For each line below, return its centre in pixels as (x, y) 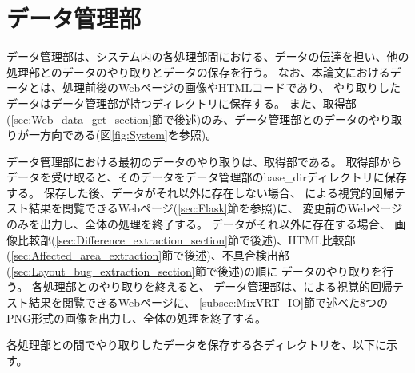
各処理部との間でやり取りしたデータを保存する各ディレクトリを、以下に (196, 345)
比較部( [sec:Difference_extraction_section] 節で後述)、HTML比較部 (186, 239)
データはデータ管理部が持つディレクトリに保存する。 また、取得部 (182, 103)
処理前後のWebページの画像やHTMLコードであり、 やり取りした (231, 87)
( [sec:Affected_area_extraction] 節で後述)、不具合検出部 (148, 255)
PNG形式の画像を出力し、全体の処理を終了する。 (137, 317)
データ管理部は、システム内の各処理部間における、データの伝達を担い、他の (208, 56)
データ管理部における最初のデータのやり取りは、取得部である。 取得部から (204, 161)
